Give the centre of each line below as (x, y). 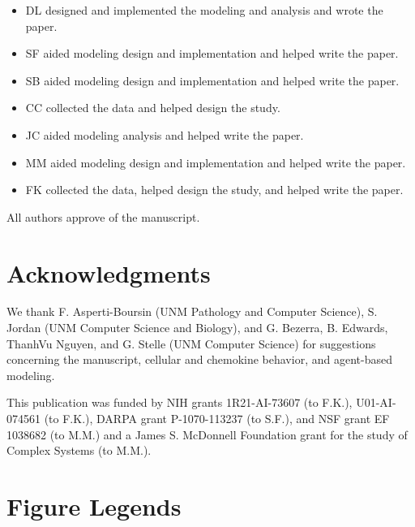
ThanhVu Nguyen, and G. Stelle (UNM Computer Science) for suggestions (191, 343)
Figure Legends (94, 506)
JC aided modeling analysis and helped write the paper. (165, 134)
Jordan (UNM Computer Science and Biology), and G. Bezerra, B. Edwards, (197, 328)
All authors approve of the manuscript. (103, 216)
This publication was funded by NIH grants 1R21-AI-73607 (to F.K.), (180, 402)
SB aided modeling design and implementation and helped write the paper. (212, 80)
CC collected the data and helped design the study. (153, 108)
